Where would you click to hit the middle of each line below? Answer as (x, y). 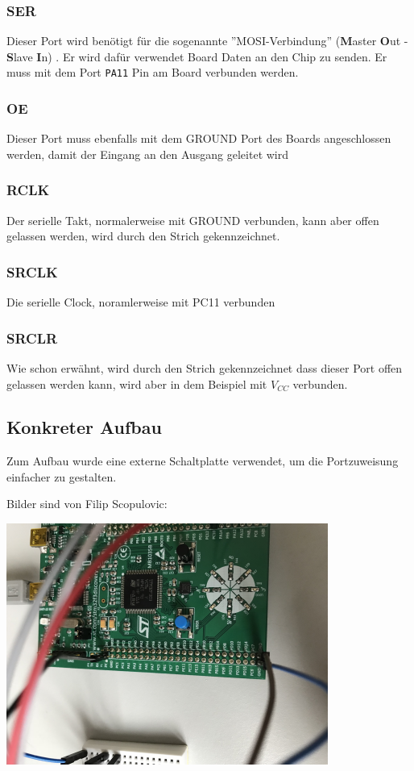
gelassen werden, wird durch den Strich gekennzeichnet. (143, 236)
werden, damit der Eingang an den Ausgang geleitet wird (148, 154)
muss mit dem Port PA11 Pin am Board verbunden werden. (153, 72)
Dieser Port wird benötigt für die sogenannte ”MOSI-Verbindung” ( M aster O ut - (207, 41)
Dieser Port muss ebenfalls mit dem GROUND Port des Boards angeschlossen (199, 138)
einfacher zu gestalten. (62, 476)
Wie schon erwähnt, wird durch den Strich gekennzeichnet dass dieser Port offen (205, 367)
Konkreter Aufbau (84, 427)
